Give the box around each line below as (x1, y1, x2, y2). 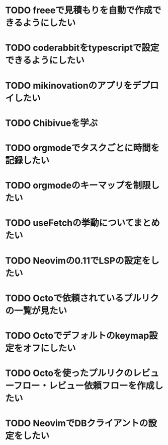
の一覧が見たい (5, 305, 67, 316)
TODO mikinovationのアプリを (5, 80, 133, 91)
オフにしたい (23, 342, 76, 354)
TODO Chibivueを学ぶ (5, 117, 98, 129)
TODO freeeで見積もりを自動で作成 (5, 5, 152, 16)
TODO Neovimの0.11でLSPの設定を (5, 255, 151, 266)
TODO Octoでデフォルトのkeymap (5, 330, 149, 341)
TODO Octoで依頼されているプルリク (5, 292, 159, 304)
